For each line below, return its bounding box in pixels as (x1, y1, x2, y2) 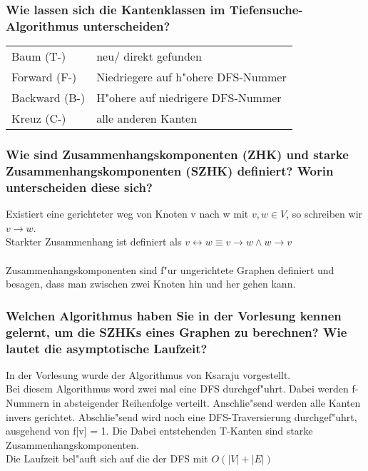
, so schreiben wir (286, 206, 363, 221)
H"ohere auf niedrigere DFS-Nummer (96, 89, 282, 106)
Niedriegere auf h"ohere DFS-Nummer (96, 69, 287, 86)
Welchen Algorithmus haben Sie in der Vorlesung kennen (6, 306, 342, 324)
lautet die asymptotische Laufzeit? (6, 339, 208, 357)
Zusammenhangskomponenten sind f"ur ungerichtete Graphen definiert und (6, 262, 334, 277)
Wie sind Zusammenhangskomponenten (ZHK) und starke (6, 146, 349, 163)
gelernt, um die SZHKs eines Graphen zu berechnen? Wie (6, 323, 347, 340)
